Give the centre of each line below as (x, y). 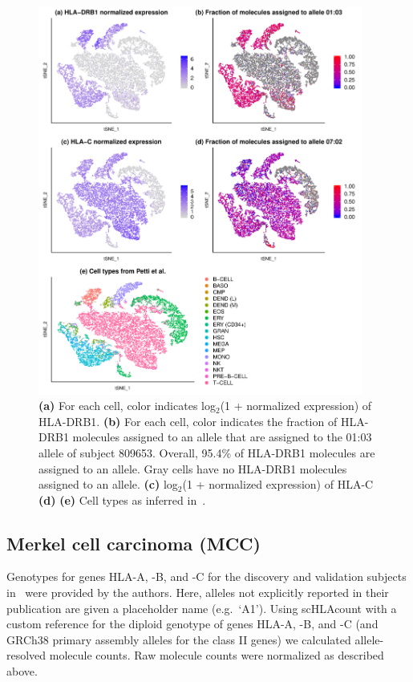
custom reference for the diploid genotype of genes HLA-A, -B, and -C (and (192, 624)
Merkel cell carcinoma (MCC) (134, 543)
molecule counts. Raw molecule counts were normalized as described (217, 655)
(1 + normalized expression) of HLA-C (278, 484)
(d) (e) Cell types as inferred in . (122, 499)
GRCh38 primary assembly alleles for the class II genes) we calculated (179, 639)
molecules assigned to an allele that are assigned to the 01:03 (222, 437)
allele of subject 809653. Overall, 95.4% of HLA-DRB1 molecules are (207, 452)
